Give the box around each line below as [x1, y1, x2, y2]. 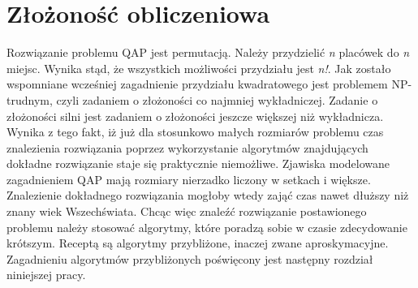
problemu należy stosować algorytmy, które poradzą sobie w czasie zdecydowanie [6, 218, 407, 235]
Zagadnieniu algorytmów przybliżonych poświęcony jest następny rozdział [6, 250, 373, 267]
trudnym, [6, 91, 53, 108]
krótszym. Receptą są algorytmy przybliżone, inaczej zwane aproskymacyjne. [6, 234, 389, 251]
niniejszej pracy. [6, 266, 86, 283]
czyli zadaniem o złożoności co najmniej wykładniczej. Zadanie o [56, 91, 378, 108]
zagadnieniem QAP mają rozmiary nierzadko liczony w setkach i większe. [6, 170, 371, 187]
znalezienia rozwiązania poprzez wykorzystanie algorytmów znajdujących [6, 139, 368, 156]
